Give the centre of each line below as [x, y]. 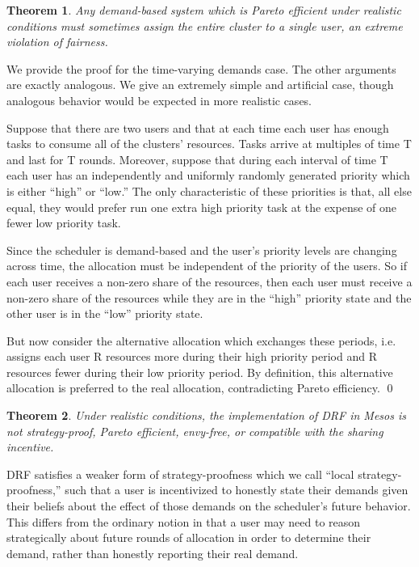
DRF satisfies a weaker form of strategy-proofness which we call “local [180, 474]
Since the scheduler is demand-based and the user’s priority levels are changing [202, 250]
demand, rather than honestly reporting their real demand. [153, 553]
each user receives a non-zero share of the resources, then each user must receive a [209, 281]
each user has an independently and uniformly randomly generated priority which [208, 175]
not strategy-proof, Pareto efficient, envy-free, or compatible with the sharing [195, 431]
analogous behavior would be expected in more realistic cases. [159, 100]
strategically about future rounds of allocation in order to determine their [189, 537]
